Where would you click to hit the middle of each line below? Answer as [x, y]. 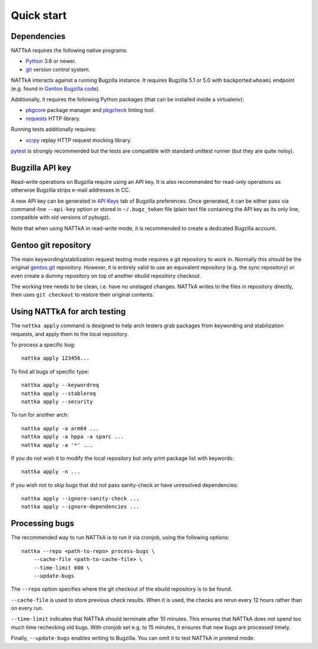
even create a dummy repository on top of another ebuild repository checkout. [106, 276]
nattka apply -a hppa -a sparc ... [73, 437]
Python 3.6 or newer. [51, 61]
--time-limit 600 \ [62, 568]
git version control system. [58, 69]
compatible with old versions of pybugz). [61, 218]
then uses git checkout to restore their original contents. [82, 295]
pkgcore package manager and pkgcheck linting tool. [90, 110]
